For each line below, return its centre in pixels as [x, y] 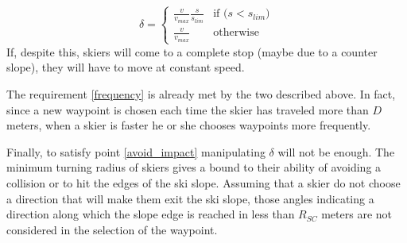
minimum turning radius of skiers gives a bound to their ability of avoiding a [194, 167]
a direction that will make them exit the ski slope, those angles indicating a [190, 198]
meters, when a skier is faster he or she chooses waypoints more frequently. [189, 125]
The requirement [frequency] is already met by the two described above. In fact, [201, 93]
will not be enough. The [336, 151]
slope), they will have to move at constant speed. [126, 67]
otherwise [236, 33]
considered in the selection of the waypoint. [112, 229]
